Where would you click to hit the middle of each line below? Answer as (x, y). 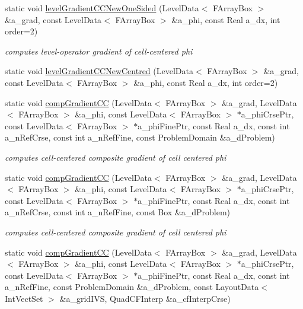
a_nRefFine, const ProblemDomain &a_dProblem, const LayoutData (132, 287)
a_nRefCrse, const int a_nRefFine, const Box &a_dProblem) (118, 212)
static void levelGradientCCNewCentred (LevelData (99, 71)
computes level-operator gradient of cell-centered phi (99, 51)
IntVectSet (24, 298)
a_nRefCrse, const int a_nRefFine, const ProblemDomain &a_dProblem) (140, 137)
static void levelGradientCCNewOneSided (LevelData (102, 8)
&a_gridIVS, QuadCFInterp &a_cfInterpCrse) (145, 298)
